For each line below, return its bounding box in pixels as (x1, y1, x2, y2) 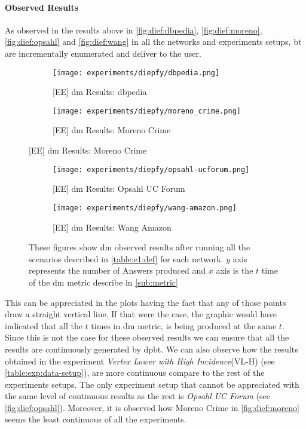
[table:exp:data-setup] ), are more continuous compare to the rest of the (5, 366, 265, 379)
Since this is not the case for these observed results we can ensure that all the (5, 331, 289, 344)
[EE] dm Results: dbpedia (53, 85, 147, 98)
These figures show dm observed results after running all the (29, 241, 250, 253)
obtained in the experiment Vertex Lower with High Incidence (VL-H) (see (5, 354, 275, 367)
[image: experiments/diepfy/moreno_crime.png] (53, 106, 241, 115)
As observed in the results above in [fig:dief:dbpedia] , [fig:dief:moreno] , (5, 23, 262, 36)
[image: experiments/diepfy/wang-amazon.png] (53, 203, 237, 212)
